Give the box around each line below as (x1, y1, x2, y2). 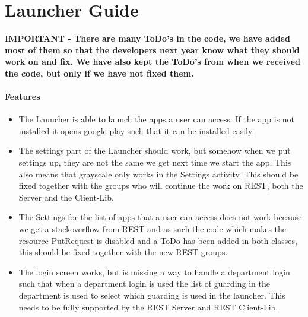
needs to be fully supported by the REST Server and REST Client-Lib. (18, 300, 278, 313)
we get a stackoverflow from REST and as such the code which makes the (18, 223, 287, 235)
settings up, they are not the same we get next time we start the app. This (18, 156, 291, 169)
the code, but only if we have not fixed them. (5, 66, 194, 79)
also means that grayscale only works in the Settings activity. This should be (18, 167, 299, 180)
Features (5, 90, 40, 103)
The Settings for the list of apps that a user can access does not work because (18, 211, 302, 223)
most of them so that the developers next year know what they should (5, 43, 300, 56)
